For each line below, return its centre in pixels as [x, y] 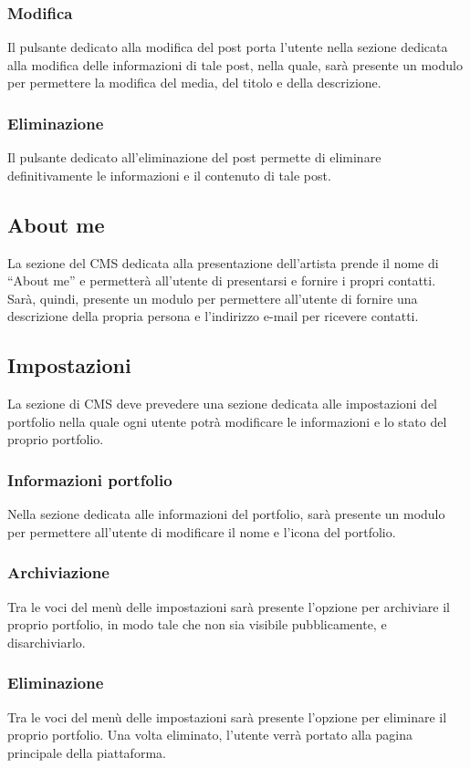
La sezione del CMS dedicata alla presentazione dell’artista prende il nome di [223, 262]
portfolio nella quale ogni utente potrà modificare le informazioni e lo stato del [227, 421]
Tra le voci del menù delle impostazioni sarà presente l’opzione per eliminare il [227, 716]
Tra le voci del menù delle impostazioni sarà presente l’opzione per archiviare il [229, 606]
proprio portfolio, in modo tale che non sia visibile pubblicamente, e [197, 624]
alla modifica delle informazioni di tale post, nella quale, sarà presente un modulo [235, 64]
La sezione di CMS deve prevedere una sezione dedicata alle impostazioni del [223, 404]
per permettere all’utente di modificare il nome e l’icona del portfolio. [202, 531]
